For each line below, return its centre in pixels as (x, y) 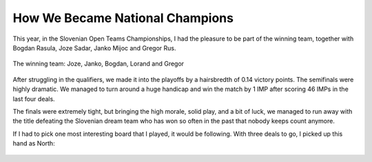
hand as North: (34, 143)
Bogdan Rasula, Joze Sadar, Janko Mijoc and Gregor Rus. (94, 48)
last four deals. (34, 99)
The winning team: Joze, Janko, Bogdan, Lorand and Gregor (99, 64)
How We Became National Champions (123, 18)
